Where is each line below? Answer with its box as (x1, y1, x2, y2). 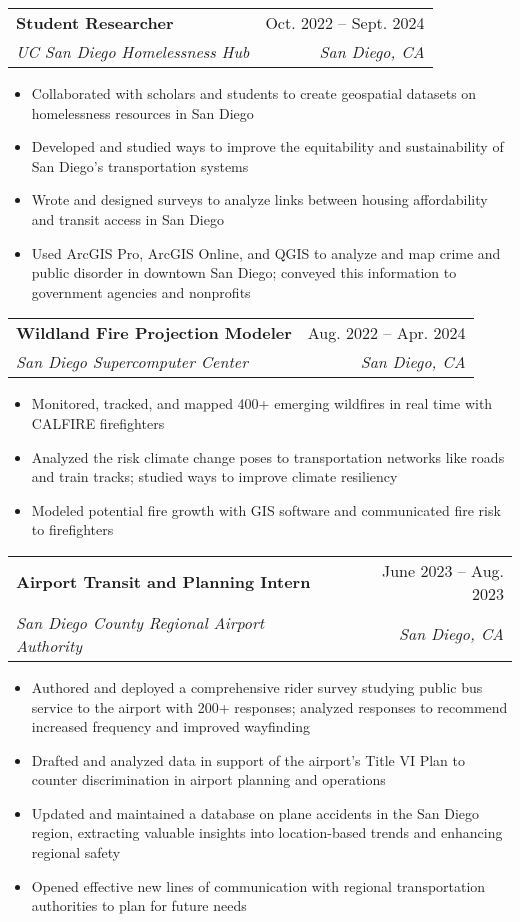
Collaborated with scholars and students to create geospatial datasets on (31, 83, 477, 103)
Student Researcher (16, 11, 174, 34)
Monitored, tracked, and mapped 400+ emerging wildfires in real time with (31, 393, 493, 414)
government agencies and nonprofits (31, 281, 251, 302)
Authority (16, 633, 83, 657)
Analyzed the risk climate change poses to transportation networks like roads (31, 446, 505, 467)
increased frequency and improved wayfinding (31, 716, 311, 737)
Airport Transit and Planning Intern (16, 570, 311, 594)
